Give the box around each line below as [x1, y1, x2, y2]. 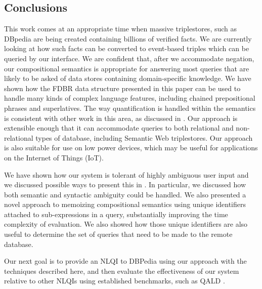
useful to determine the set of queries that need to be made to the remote [4, 229, 233, 239]
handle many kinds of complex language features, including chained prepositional [4, 93, 255, 103]
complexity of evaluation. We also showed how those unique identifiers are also [4, 219, 248, 229]
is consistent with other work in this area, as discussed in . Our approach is [4, 112, 238, 123]
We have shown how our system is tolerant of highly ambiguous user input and [4, 169, 249, 180]
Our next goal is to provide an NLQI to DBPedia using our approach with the [4, 256, 247, 266]
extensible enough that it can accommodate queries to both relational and [4, 122, 234, 133]
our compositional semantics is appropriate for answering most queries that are [4, 63, 249, 73]
